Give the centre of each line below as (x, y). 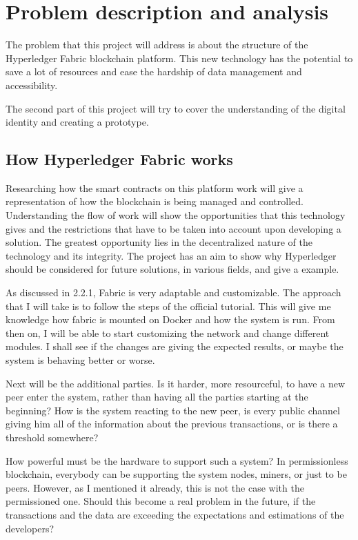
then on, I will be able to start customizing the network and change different (168, 332)
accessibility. (32, 85)
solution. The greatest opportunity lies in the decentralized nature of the (159, 242)
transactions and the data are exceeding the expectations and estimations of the (175, 514)
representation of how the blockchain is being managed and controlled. (155, 201)
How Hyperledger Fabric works (119, 159)
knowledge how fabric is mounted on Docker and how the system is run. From (170, 319)
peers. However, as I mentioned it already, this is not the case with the (155, 487)
